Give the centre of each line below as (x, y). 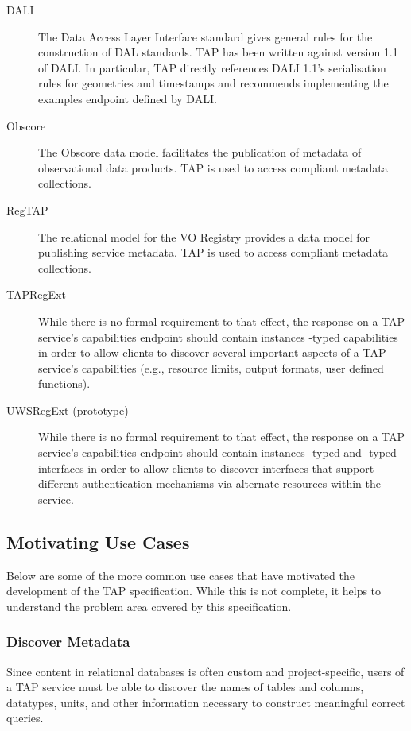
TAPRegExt (36, 294)
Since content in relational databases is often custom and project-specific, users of (205, 671)
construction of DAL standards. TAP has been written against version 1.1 (218, 52)
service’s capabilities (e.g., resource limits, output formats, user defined (211, 367)
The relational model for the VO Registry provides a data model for (204, 236)
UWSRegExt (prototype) (68, 410)
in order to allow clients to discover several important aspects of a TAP (212, 352)
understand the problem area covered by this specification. (149, 606)
